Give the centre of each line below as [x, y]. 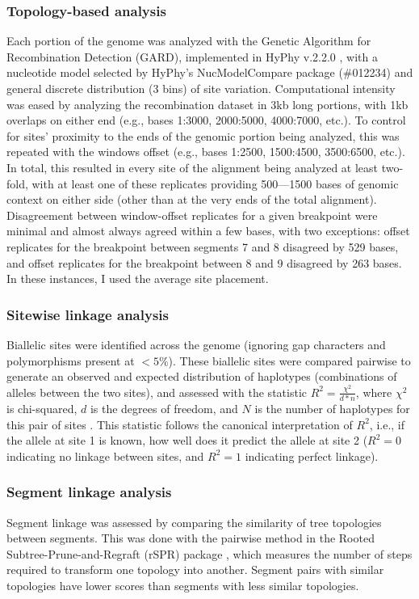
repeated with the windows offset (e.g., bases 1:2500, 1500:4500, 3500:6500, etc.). [206, 152]
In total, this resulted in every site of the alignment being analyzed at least [193, 167]
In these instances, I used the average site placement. [138, 278]
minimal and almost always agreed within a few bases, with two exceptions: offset [208, 231]
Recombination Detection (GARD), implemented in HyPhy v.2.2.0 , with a [192, 56]
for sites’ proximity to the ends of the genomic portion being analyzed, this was [203, 135]
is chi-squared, [42, 409]
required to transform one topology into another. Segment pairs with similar [195, 569]
